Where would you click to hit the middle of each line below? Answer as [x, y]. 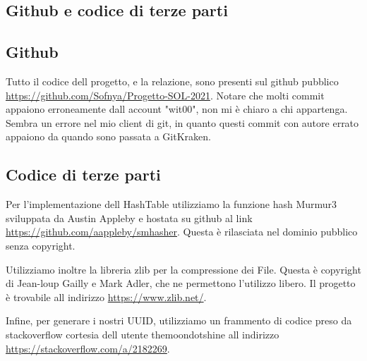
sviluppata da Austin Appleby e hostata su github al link [129, 218]
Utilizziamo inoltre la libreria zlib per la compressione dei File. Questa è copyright [183, 269]
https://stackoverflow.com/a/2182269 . [88, 348]
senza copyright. [41, 245]
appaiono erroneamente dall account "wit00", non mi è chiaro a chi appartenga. [177, 109]
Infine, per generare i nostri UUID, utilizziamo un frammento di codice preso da [179, 320]
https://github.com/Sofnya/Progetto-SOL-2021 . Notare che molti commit [165, 95]
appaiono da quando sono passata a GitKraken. [108, 136]
